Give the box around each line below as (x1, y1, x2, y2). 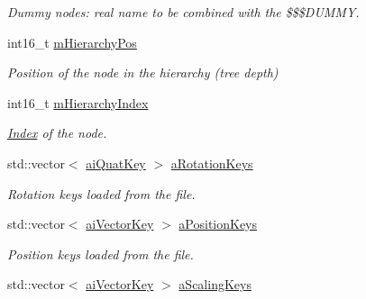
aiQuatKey (86, 153, 146, 172)
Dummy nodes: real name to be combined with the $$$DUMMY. (7, 3, 360, 21)
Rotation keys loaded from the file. (7, 184, 196, 203)
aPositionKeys (178, 214, 258, 233)
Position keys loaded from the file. (7, 244, 194, 263)
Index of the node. (7, 123, 107, 142)
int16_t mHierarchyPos (7, 32, 137, 51)
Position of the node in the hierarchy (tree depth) (7, 63, 279, 82)
